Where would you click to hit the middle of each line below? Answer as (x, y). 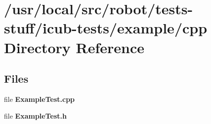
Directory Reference (74, 47)
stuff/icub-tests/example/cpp (106, 28)
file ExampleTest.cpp (40, 99)
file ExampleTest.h (35, 115)
